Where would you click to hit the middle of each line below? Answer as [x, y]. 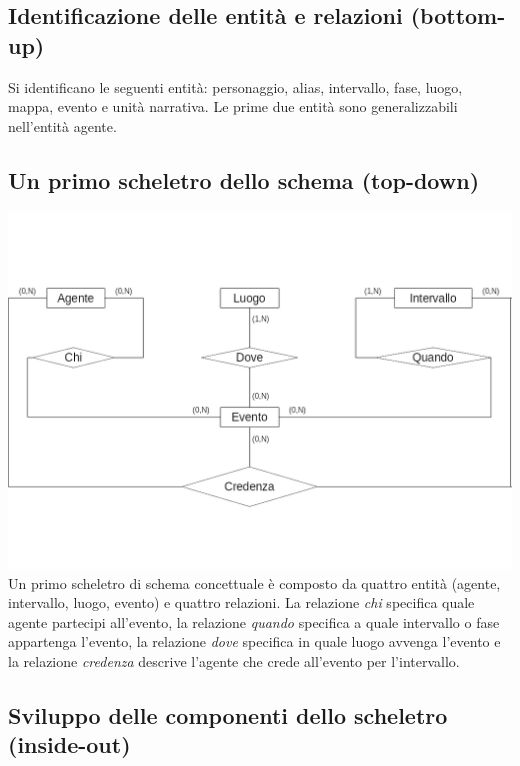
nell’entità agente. [62, 125]
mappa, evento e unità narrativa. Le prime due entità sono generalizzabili [233, 106]
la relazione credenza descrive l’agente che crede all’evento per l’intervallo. [234, 660]
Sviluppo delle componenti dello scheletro [228, 714]
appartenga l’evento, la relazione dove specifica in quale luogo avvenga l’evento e [254, 641]
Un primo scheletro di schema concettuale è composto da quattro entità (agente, [254, 582]
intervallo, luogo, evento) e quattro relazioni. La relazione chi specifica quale [241, 602]
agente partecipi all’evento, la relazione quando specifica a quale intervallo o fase [254, 621]
